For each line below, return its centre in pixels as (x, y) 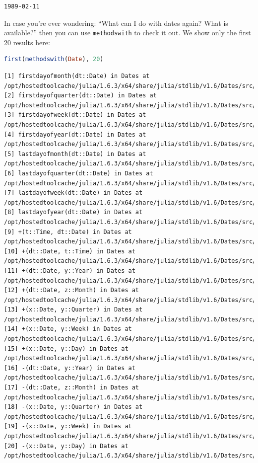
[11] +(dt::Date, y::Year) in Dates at (70, 270)
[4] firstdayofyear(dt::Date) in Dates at (75, 134)
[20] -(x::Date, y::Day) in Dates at (66, 446)
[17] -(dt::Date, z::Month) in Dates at (72, 388)
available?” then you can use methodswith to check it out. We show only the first (128, 33)
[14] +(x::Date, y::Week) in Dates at (68, 329)
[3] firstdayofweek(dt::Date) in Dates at (75, 115)
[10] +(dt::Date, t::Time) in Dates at (70, 251)
